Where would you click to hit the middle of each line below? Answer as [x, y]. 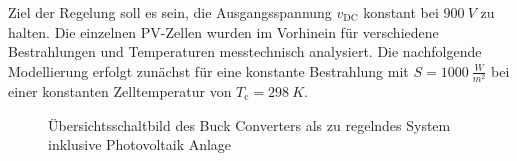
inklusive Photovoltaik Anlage [140, 144]
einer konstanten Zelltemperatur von [120, 90]
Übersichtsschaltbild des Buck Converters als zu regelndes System [249, 124]
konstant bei [401, 12]
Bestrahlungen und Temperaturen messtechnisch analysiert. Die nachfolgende [245, 51]
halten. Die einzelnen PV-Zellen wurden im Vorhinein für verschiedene [223, 31]
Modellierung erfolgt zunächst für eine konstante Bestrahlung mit [208, 70]
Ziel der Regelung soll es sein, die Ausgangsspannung [170, 12]
